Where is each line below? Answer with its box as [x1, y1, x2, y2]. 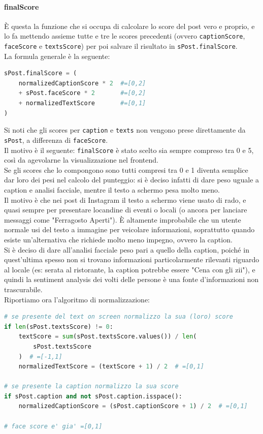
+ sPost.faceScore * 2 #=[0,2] [18, 89, 146, 97]
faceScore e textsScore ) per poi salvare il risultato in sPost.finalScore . [4, 41, 238, 51]
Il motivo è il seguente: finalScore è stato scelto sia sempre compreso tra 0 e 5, [4, 144, 254, 155]
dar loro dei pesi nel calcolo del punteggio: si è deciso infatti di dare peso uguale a [4, 174, 259, 185]
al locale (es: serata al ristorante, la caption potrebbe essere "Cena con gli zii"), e [4, 264, 255, 274]
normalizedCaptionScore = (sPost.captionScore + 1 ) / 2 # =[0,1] [18, 402, 248, 410]
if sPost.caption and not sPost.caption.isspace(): [4, 392, 182, 400]
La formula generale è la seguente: [4, 50, 110, 61]
